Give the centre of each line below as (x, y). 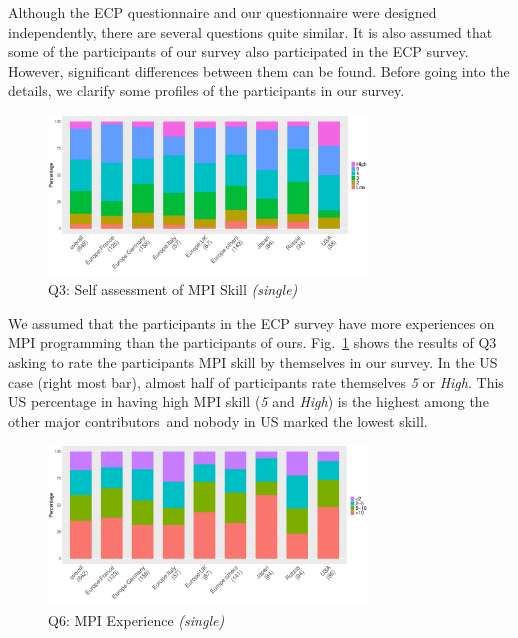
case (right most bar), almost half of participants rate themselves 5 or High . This (256, 381)
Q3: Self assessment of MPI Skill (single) (173, 289)
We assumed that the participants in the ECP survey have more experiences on (251, 322)
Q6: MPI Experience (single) (136, 619)
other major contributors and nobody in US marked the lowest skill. (218, 420)
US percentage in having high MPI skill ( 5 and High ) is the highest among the (248, 401)
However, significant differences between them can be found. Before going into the (259, 70)
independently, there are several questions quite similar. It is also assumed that (250, 31)
